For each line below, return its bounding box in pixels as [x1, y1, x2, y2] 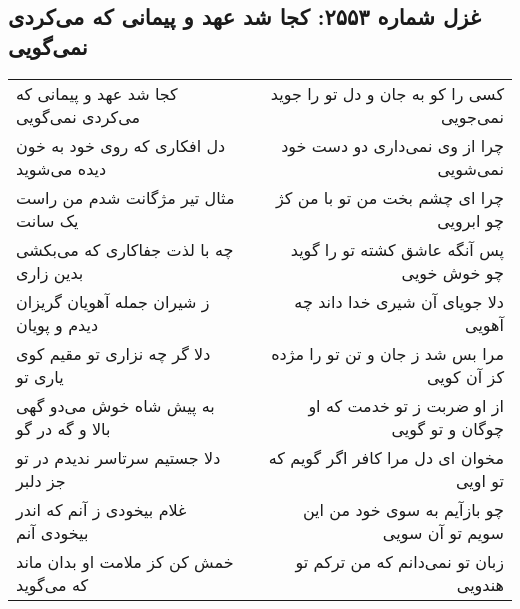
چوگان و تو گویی [391, 416, 504, 440]
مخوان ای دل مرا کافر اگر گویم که [268, 445, 504, 469]
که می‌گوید [16, 572, 89, 596]
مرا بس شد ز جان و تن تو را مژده [271, 341, 504, 365]
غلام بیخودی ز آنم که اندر [16, 497, 187, 521]
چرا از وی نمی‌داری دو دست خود [281, 133, 504, 157]
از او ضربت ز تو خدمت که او [308, 393, 504, 417]
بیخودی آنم [16, 520, 89, 544]
